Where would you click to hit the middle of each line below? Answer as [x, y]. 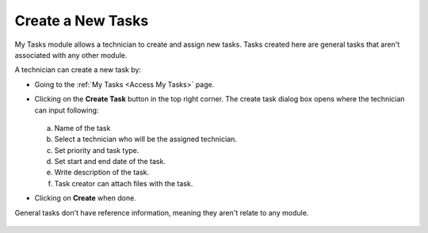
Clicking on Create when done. [85, 198]
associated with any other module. [71, 55]
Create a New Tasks [82, 21]
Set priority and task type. [97, 150]
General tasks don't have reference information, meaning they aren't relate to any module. [162, 212]
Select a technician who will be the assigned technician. [145, 139]
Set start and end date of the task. [110, 162]
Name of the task [82, 128]
